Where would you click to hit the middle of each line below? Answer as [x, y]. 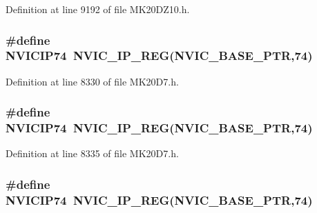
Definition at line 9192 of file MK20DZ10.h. [98, 9]
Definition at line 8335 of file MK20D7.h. [92, 153]
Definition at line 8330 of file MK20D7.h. [92, 81]
